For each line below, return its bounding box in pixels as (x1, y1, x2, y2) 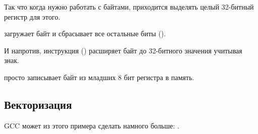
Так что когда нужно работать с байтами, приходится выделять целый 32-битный (4, 2, 254, 12)
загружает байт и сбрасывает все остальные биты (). (4, 28, 166, 39)
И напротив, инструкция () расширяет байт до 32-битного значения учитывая (4, 45, 242, 55)
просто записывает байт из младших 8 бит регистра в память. (4, 72, 194, 82)
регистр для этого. (4, 11, 61, 22)
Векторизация (4, 96, 72, 112)
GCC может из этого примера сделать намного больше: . (4, 120, 179, 130)
